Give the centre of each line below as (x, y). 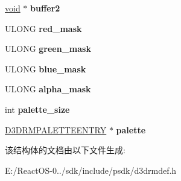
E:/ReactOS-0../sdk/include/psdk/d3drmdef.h (91, 170)
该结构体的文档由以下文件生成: (65, 150)
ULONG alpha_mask (48, 89)
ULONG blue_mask (46, 68)
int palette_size (37, 109)
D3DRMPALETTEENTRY (56, 129)
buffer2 (45, 8)
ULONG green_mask (48, 49)
